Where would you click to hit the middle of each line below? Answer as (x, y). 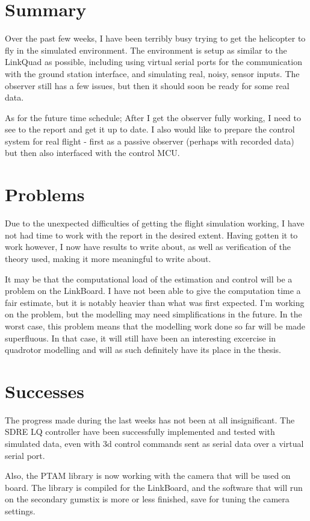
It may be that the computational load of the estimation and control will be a (149, 279)
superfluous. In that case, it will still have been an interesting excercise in (141, 338)
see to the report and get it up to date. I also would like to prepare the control (150, 129)
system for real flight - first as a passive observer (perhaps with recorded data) (150, 141)
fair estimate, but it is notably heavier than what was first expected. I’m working (155, 302)
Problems (45, 194)
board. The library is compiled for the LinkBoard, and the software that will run (154, 487)
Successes (45, 391)
